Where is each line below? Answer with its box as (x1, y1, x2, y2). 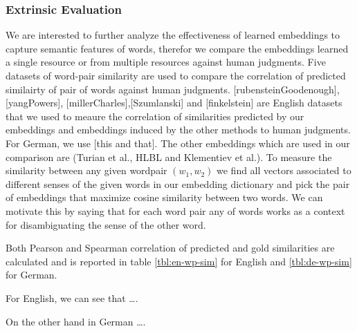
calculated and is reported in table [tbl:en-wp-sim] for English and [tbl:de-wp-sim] (6, 254, 352, 268)
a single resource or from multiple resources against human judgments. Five (6, 55, 326, 69)
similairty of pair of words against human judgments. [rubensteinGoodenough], (6, 82, 340, 96)
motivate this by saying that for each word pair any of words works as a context (6, 203, 345, 218)
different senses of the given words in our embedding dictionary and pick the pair (6, 176, 350, 191)
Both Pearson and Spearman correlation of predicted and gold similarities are (6, 240, 335, 255)
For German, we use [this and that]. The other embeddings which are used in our (6, 135, 350, 150)
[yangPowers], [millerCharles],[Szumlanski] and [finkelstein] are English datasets (6, 95, 342, 110)
